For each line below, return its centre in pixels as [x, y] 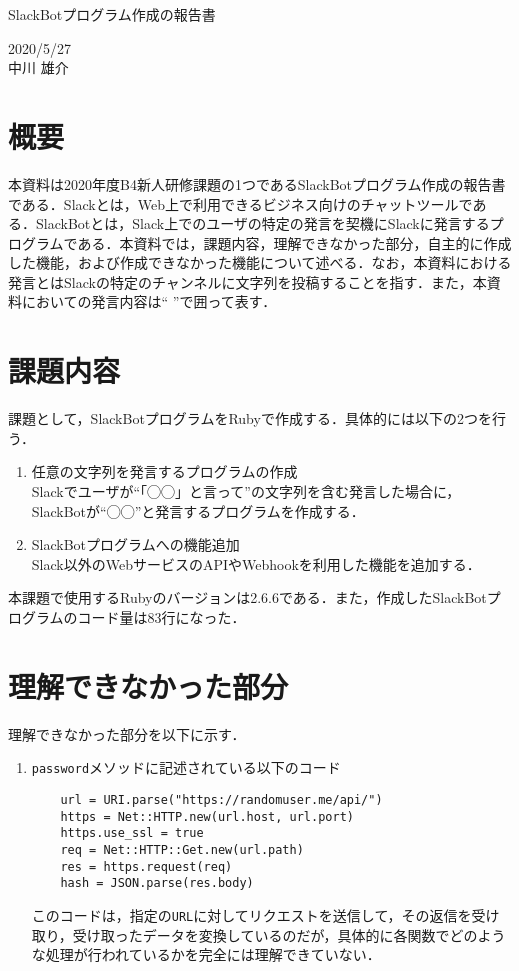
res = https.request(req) [146, 866]
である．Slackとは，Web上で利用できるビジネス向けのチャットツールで [240, 203]
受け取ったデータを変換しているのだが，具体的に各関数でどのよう [289, 934]
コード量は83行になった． [161, 616]
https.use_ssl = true [132, 833]
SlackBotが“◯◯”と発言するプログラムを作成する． [198, 510]
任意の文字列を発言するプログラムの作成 [164, 471]
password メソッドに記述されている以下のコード [186, 767]
